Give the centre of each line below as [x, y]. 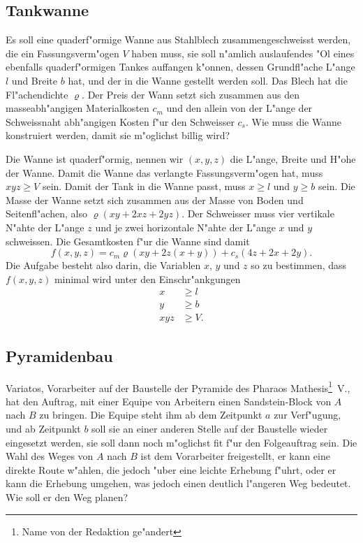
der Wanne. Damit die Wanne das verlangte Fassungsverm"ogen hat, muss [164, 172]
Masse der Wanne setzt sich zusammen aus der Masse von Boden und [155, 200]
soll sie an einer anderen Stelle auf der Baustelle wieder [210, 429]
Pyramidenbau [59, 355]
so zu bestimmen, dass [299, 265]
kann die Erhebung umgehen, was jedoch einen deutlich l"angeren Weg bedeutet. [178, 483]
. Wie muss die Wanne [294, 121]
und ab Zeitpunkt [43, 429]
